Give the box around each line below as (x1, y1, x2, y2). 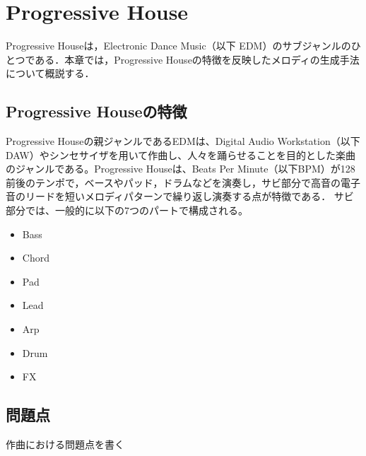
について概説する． (6, 66, 95, 81)
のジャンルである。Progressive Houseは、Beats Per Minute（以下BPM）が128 (6, 161, 355, 176)
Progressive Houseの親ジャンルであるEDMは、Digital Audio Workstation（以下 (6, 134, 360, 148)
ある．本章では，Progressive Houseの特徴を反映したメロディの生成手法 (35, 52, 360, 66)
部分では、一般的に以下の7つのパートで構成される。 (6, 203, 248, 218)
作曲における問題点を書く (6, 437, 124, 452)
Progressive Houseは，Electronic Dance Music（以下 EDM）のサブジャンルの (6, 38, 351, 53)
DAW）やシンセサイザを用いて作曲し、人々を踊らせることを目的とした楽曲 (6, 147, 355, 162)
